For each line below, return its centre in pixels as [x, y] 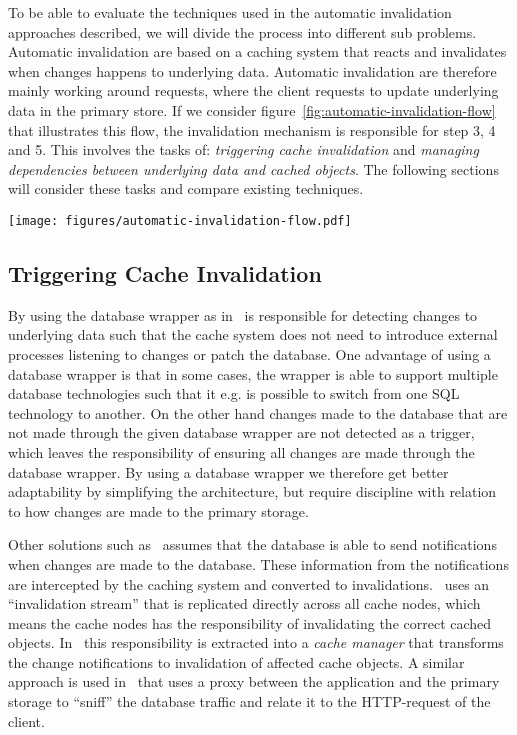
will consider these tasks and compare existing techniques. [186, 188]
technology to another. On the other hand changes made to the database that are [258, 412]
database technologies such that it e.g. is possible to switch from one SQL [234, 393]
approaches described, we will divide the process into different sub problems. [242, 31]
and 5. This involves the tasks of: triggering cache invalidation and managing [243, 149]
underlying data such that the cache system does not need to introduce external [253, 334]
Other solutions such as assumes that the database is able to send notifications [252, 544]
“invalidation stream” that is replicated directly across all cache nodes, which [244, 603]
